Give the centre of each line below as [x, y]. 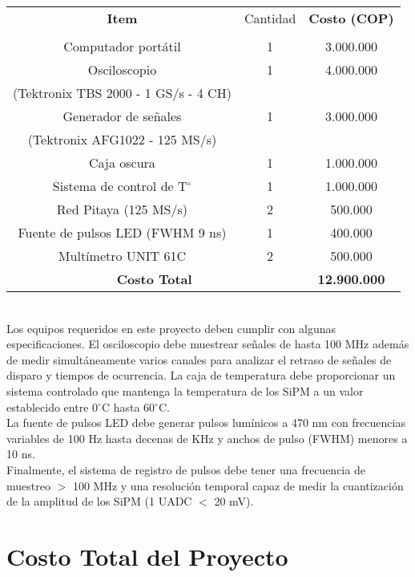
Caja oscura [122, 163]
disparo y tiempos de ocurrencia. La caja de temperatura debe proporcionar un [201, 375]
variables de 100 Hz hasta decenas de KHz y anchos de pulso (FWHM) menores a [207, 438]
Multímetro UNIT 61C [122, 256]
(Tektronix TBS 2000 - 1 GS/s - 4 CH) [122, 93]
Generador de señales [122, 116]
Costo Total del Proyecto [147, 556]
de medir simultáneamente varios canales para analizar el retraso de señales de [199, 359]
